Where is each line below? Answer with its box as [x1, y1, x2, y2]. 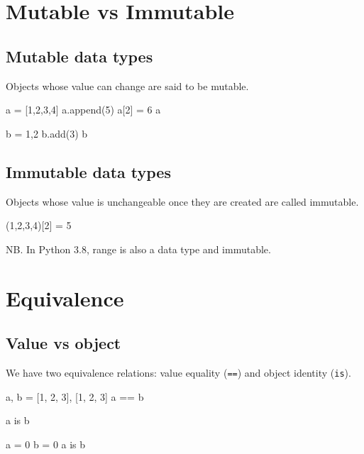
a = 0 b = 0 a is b [6, 436, 86, 451]
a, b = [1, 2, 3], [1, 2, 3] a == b [6, 389, 144, 404]
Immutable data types [6, 160, 171, 182]
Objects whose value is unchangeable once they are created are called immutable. [6, 194, 359, 209]
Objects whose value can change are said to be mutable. [6, 78, 249, 93]
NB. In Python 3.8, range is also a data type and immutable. [6, 241, 271, 256]
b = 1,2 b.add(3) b [6, 126, 88, 140]
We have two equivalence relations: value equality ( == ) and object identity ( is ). [6, 365, 351, 380]
